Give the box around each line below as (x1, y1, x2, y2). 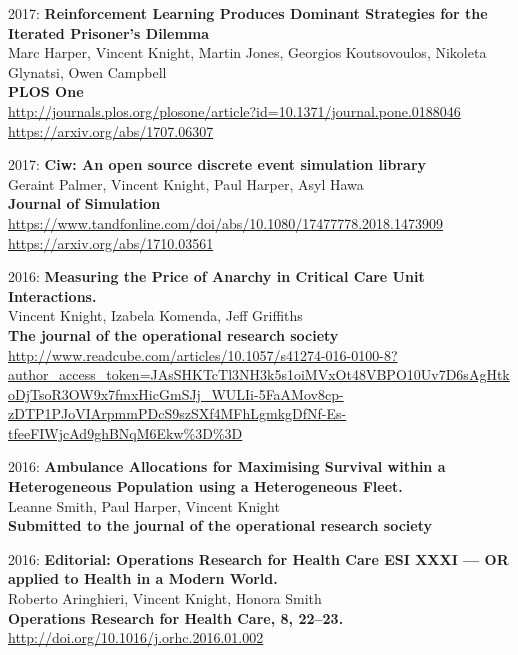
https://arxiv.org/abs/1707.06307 (8, 120, 214, 141)
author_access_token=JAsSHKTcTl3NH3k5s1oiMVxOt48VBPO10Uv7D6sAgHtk (8, 364, 510, 385)
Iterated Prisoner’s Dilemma (8, 22, 210, 43)
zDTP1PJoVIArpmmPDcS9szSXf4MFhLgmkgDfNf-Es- (8, 403, 347, 424)
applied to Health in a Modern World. (8, 568, 278, 589)
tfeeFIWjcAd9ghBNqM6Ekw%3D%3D (8, 422, 243, 443)
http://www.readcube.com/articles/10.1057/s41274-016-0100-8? (8, 344, 398, 365)
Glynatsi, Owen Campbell (8, 61, 167, 82)
